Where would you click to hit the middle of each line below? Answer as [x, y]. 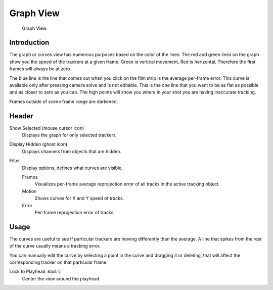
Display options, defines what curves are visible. [73, 168]
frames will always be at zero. [40, 69]
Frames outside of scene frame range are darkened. [64, 102]
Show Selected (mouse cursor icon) [47, 128]
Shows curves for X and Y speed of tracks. [79, 198]
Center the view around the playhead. [61, 278]
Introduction [29, 43]
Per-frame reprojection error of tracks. [75, 212]
